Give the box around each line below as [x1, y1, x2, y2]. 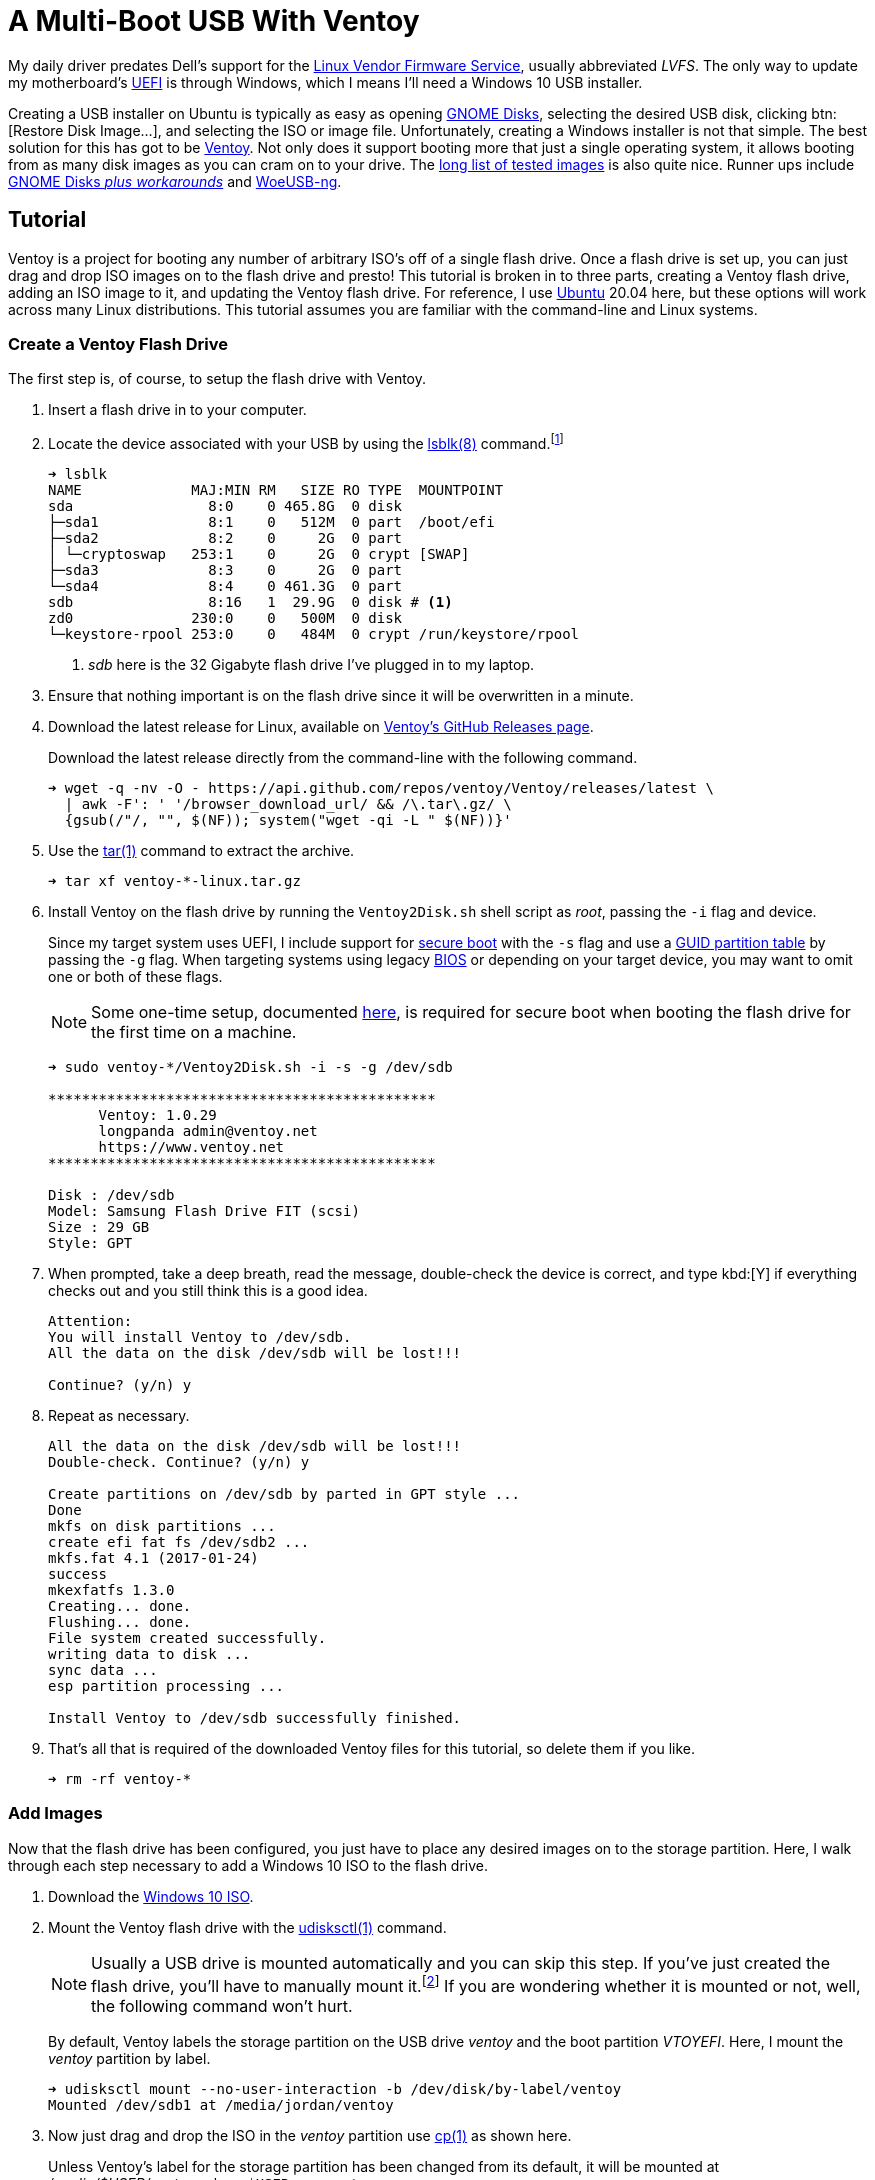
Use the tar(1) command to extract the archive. [48, 842, 355, 859]
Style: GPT [48, 1235, 133, 1251]
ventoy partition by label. [48, 2050, 211, 2068]
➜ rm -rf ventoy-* [48, 1771, 192, 1787]
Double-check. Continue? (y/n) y [48, 1454, 310, 1470]
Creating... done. [48, 1598, 192, 1614]
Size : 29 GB [48, 1219, 150, 1235]
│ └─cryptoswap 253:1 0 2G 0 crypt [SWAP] [48, 546, 470, 562]
